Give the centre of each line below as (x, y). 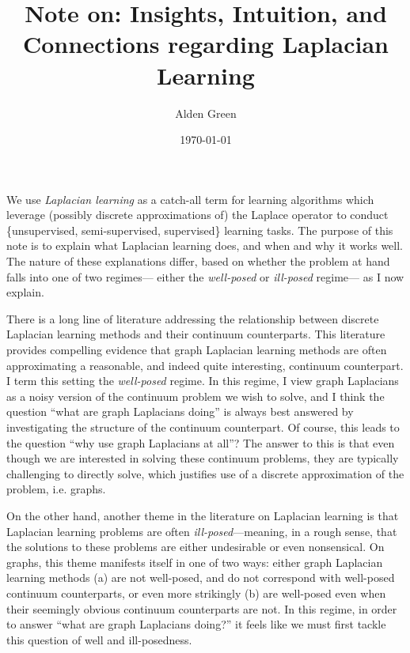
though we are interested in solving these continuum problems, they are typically (203, 458)
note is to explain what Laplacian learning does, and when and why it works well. (205, 245)
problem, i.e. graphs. (56, 489)
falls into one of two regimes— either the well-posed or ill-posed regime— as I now (205, 276)
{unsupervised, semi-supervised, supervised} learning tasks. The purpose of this (200, 230)
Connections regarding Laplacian (206, 44)
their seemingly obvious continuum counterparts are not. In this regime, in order (202, 608)
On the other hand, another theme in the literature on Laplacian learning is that (203, 515)
